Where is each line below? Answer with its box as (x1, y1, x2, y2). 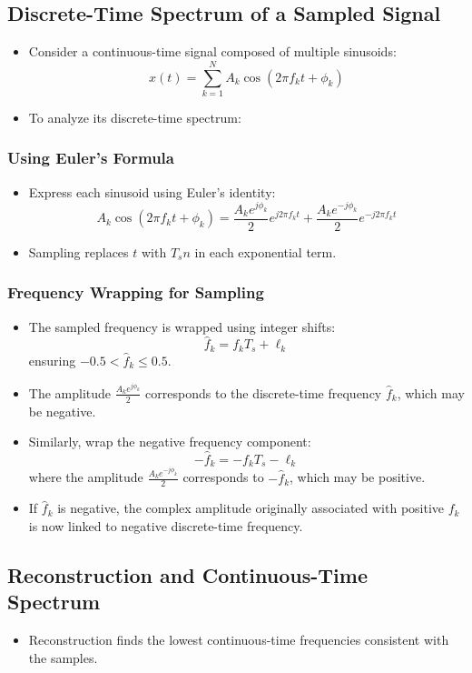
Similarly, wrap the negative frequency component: (28, 432, 311, 451)
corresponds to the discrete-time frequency (145, 383, 382, 402)
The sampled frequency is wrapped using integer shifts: (28, 316, 336, 336)
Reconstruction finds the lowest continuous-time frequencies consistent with (28, 630, 449, 649)
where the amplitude (28, 467, 143, 487)
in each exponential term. (194, 242, 337, 261)
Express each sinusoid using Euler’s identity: (28, 182, 276, 201)
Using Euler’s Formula (7, 146, 174, 169)
